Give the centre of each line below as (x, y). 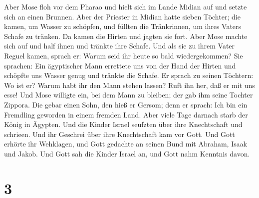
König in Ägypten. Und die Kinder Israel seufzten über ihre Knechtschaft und (123, 124)
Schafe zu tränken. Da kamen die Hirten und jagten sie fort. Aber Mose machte (126, 36)
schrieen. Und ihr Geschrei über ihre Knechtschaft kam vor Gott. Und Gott (120, 134)
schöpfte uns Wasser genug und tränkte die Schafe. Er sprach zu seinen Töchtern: (129, 75)
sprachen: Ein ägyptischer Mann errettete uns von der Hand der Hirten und (120, 65)
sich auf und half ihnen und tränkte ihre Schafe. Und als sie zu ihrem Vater (120, 46)
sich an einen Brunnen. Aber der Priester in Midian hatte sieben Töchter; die (122, 16)
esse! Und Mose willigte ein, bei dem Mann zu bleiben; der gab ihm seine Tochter (129, 95)
